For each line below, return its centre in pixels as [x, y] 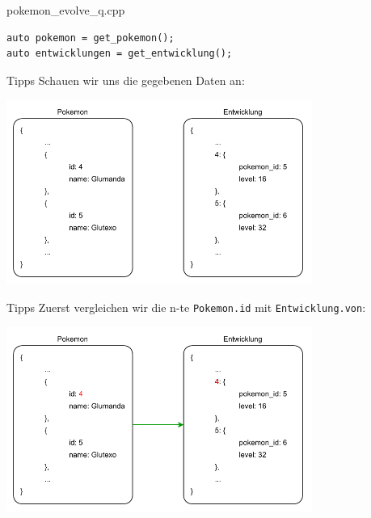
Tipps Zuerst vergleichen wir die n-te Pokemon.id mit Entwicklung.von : [186, 307]
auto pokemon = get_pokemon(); [91, 38]
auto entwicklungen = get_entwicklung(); [120, 54]
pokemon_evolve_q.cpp [66, 10]
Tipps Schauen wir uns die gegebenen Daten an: [126, 80]
